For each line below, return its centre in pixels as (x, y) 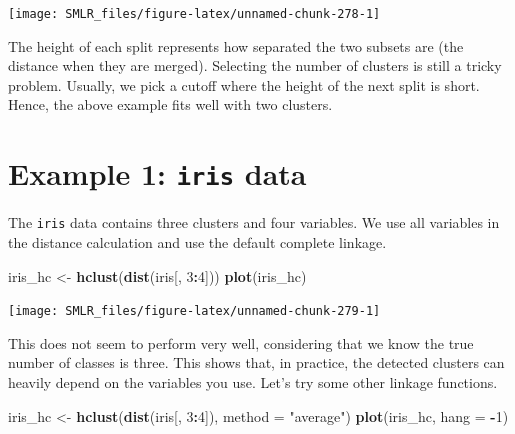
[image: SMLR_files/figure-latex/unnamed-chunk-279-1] (194, 311)
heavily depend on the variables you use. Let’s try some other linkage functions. (253, 381)
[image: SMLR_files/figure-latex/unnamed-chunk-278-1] (194, 14)
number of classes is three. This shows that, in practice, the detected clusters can (256, 362)
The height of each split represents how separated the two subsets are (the (236, 45)
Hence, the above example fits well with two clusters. (170, 104)
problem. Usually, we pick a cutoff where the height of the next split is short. (244, 84)
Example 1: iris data (157, 173)
